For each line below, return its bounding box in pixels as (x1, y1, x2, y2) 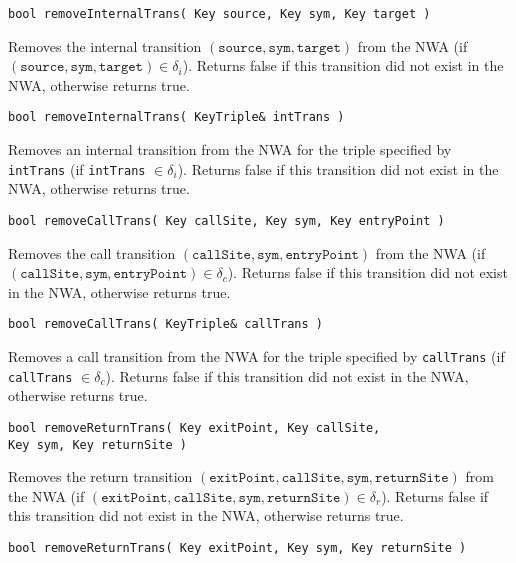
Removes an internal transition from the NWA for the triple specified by (8, 139, 452, 160)
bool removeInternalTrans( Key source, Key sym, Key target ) (8, 7, 431, 21)
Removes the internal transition (8, 35, 202, 56)
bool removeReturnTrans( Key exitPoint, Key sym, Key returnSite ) (8, 541, 467, 556)
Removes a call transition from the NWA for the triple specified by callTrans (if (8, 346, 505, 367)
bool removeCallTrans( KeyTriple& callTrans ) (8, 317, 323, 332)
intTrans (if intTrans (8, 158, 146, 179)
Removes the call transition (8, 242, 176, 263)
